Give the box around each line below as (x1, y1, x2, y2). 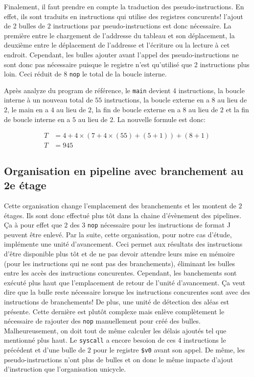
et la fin (226, 104, 249, 115)
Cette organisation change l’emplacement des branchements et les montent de (4, 200, 236, 210)
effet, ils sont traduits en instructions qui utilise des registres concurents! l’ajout (4, 11, 243, 21)
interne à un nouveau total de (4, 95, 93, 105)
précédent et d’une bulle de (4, 345, 86, 354)
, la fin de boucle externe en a (91, 104, 181, 115)
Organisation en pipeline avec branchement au (4, 163, 244, 178)
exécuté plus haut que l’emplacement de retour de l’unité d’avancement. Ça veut (4, 277, 246, 287)
